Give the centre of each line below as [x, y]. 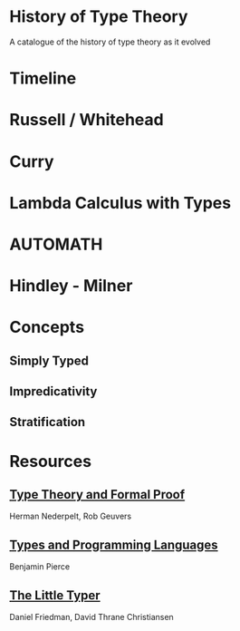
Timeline [43, 78]
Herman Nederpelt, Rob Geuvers [71, 516]
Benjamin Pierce [40, 567]
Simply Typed [49, 360]
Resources [51, 461]
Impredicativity [53, 392]
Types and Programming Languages [114, 544]
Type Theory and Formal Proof [97, 495]
